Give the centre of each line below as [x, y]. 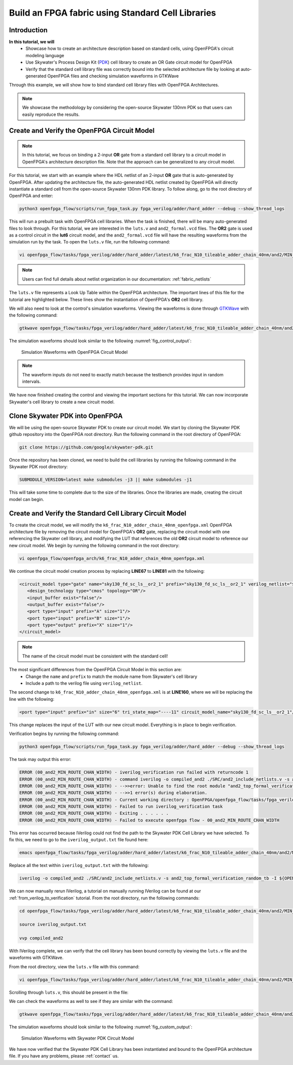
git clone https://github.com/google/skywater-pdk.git [86, 447]
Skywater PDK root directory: [38, 467]
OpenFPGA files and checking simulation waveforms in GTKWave [113, 76]
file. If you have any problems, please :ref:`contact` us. [64, 1056]
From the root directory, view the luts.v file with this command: [74, 967]
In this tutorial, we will [32, 42]
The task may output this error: [40, 760]
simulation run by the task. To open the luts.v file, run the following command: [90, 242]
